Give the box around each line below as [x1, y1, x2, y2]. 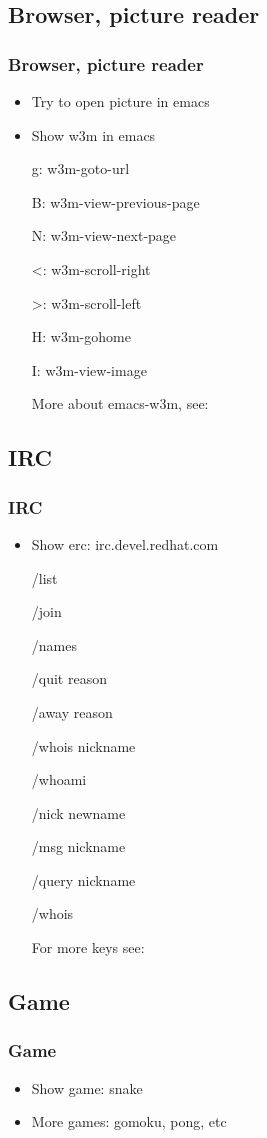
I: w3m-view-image [31, 359, 147, 380]
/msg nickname [31, 836, 126, 857]
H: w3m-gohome [31, 326, 131, 347]
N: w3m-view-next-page [31, 225, 177, 246]
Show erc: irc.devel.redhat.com [31, 533, 219, 554]
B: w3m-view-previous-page [31, 191, 200, 212]
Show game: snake [31, 1077, 143, 1098]
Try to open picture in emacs [31, 91, 210, 111]
